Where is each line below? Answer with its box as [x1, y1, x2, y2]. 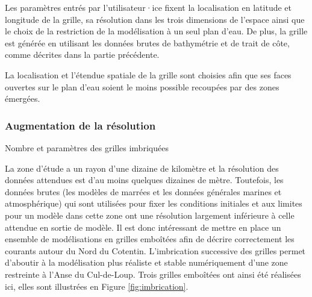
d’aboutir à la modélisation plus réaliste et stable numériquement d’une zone [5, 256, 288, 269]
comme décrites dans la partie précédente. [5, 48, 160, 61]
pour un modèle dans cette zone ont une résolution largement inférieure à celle [5, 208, 295, 221]
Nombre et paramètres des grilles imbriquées [5, 141, 169, 154]
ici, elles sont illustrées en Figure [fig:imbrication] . [5, 280, 189, 292]
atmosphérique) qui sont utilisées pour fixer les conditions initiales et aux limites [5, 197, 302, 210]
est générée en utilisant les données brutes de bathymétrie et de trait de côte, [5, 36, 290, 49]
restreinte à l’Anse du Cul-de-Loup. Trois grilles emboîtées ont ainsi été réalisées [5, 267, 301, 280]
